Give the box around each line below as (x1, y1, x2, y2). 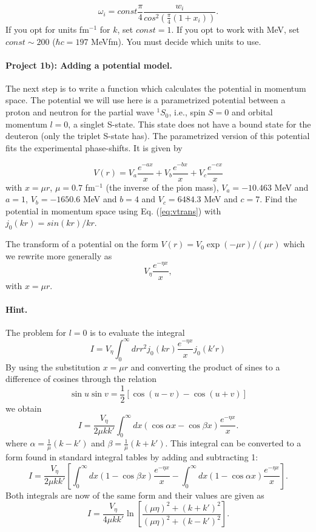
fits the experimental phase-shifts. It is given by (5, 141, 183, 154)
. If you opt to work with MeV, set (171, 22, 300, 35)
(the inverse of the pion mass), (106, 180, 219, 193)
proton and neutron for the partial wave (5, 106, 154, 118)
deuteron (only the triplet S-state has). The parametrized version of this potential (5, 129, 310, 142)
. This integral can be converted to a (165, 437, 301, 449)
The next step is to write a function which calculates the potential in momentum (5, 81, 306, 94)
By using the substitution (5, 360, 101, 373)
